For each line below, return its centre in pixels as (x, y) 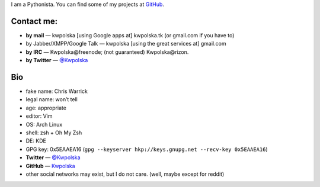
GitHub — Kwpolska (50, 166)
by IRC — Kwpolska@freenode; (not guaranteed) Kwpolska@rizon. (107, 52)
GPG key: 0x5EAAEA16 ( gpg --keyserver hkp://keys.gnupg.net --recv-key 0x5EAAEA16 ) (147, 149)
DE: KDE (36, 141)
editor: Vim (39, 116)
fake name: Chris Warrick (57, 91)
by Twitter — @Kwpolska (57, 60)
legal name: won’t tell (52, 99)
